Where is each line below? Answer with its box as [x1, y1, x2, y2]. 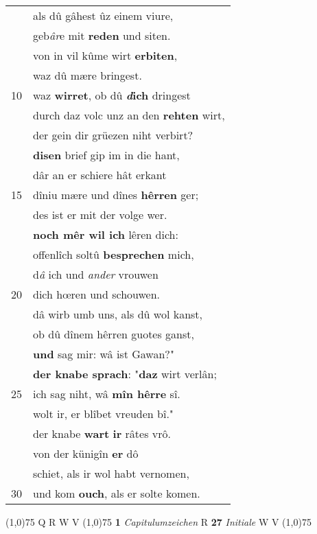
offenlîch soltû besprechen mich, [33, 246, 194, 262]
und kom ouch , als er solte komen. [33, 485, 200, 501]
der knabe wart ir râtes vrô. [33, 426, 171, 441]
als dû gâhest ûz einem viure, [33, 8, 174, 23]
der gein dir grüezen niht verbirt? [33, 127, 193, 143]
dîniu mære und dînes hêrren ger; [33, 187, 199, 202]
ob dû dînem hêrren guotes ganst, [33, 326, 194, 342]
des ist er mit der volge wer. [33, 207, 167, 222]
